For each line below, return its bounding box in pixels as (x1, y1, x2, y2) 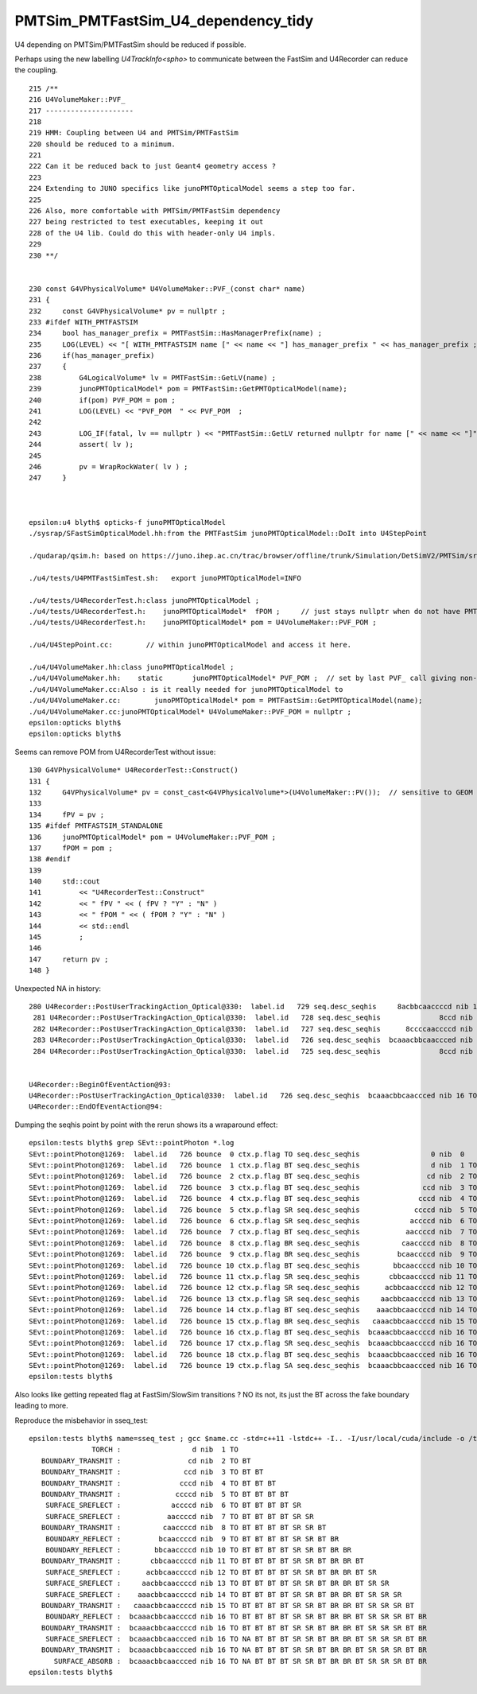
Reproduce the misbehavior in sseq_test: (14, 1416, 149, 1425)
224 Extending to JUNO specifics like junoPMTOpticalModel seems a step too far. (29, 184, 356, 193)
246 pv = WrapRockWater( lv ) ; (29, 462, 188, 471)
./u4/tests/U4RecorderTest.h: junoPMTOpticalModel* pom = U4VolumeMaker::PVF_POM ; (29, 618, 377, 627)
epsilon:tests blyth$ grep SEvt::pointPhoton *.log (29, 1138, 235, 1148)
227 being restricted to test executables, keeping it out (29, 217, 264, 227)
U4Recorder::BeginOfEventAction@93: (29, 1080, 172, 1089)
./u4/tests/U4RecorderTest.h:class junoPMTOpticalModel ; (29, 596, 260, 604)
